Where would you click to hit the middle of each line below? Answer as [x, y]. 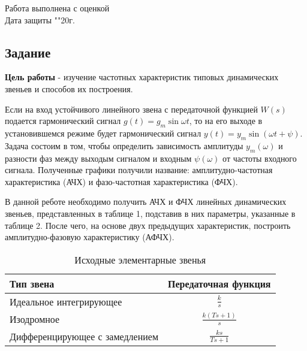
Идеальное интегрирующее [66, 301]
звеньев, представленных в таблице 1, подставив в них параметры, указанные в [150, 213]
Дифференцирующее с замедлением [84, 336]
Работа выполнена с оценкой [57, 8]
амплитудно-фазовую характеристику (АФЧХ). [90, 237]
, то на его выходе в [226, 121]
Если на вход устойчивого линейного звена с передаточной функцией [131, 109]
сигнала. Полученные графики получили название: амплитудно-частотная [139, 170]
